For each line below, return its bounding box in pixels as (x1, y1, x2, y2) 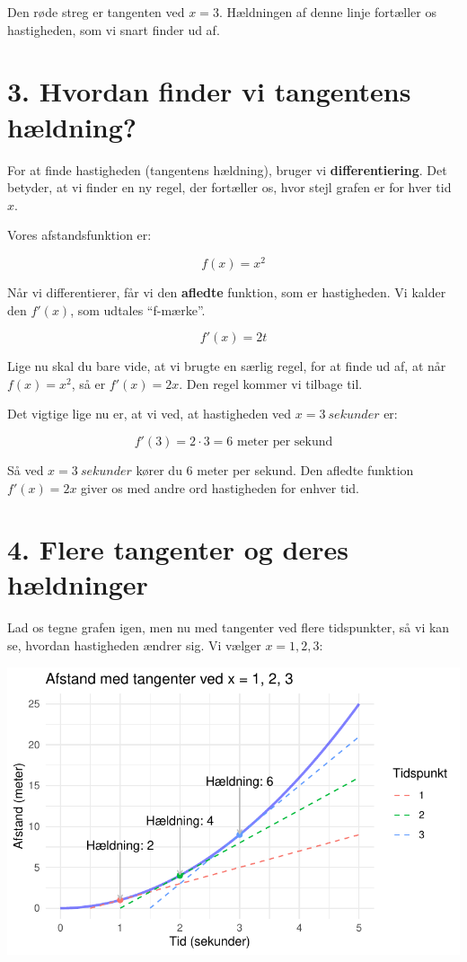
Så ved (7, 460, 44, 479)
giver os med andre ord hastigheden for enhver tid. (81, 478, 359, 497)
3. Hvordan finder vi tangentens (7, 73, 411, 110)
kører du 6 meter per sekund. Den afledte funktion (136, 460, 414, 479)
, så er (71, 374, 106, 393)
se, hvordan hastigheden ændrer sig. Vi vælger (7, 636, 261, 655)
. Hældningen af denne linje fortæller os (218, 3, 436, 21)
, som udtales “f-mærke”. (70, 300, 206, 319)
